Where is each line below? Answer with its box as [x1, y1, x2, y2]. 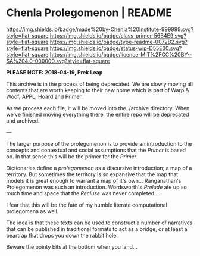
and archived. [6, 117, 40, 124]
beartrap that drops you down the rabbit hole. [6, 232, 118, 239]
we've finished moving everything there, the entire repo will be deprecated [6, 111, 189, 118]
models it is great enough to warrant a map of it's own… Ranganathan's [6, 177, 182, 184]
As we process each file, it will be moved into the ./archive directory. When [6, 104, 190, 111]
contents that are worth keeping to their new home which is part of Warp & [6, 86, 189, 93]
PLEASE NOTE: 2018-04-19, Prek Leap [6, 68, 103, 76]
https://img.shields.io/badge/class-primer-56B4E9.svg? [49, 32, 186, 39]
